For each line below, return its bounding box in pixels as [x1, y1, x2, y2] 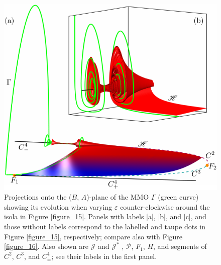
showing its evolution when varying [4, 201, 113, 212]
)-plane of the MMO [86, 192, 149, 202]
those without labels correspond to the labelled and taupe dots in [4, 221, 205, 232]
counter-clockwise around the [120, 201, 210, 212]
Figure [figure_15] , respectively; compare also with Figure [4, 231, 183, 241]
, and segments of [153, 241, 207, 251]
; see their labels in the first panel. [51, 250, 157, 261]
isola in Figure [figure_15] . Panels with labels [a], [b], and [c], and [4, 211, 206, 222]
